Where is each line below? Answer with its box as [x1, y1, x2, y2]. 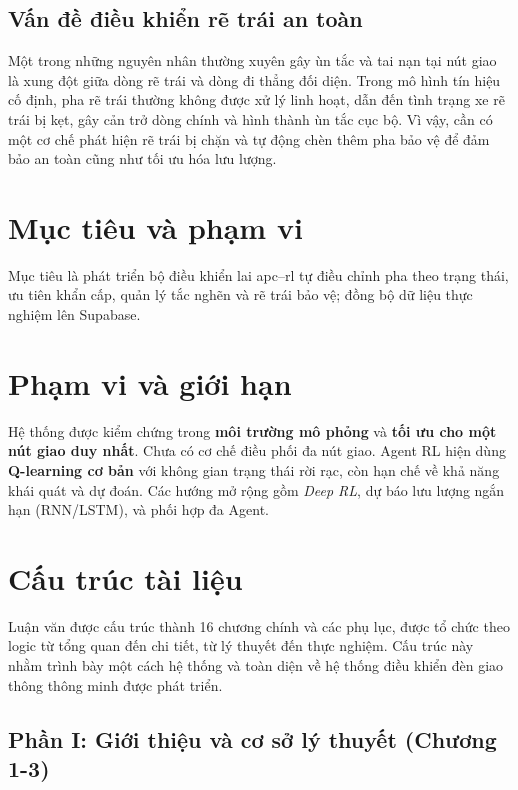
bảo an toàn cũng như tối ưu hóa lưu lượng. [8, 148, 277, 169]
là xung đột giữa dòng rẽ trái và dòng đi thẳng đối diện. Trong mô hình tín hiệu [8, 69, 501, 90]
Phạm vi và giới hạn [8, 362, 292, 403]
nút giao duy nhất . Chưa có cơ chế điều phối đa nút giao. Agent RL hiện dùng [8, 440, 506, 461]
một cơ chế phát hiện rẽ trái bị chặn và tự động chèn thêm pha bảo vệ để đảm [8, 128, 490, 149]
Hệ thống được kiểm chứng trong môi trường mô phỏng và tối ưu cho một [8, 420, 497, 441]
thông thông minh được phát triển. [8, 674, 223, 695]
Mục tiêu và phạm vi [8, 206, 303, 247]
